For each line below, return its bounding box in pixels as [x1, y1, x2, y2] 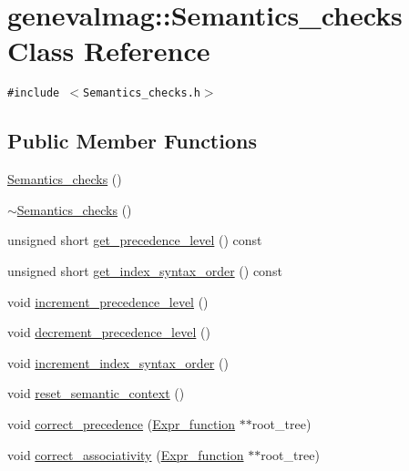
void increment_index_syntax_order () [7, 353, 229, 372]
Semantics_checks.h [83, 87, 200, 100]
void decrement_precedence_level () [7, 323, 210, 342]
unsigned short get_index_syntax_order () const [7, 261, 282, 280]
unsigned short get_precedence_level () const [7, 230, 262, 250]
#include [7, 87, 60, 100]
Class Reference [7, 32, 210, 69]
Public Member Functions [7, 127, 257, 155]
